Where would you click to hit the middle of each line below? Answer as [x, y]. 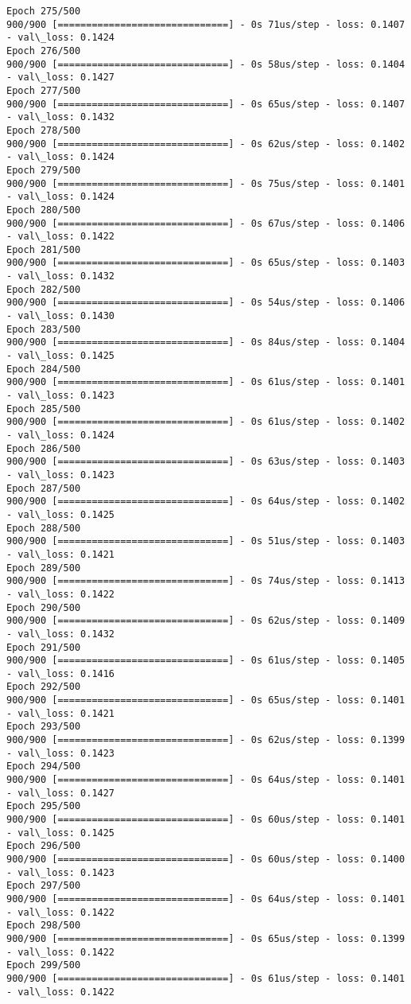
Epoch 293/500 [44, 727]
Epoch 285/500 [44, 409]
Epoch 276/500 [44, 51]
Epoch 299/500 [44, 965]
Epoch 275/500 [44, 11]
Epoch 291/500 [44, 647]
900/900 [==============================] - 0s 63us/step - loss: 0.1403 [206, 462]
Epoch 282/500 [44, 289]
